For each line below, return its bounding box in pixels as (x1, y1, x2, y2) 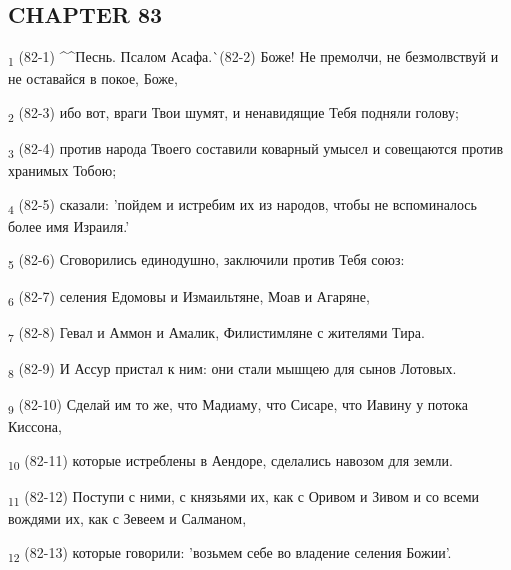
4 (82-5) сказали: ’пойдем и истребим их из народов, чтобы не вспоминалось (8, 193, 477, 217)
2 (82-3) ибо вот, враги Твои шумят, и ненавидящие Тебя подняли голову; (8, 101, 459, 125)
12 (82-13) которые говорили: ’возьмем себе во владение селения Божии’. (8, 541, 452, 565)
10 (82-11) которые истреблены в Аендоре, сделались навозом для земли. (8, 449, 453, 473)
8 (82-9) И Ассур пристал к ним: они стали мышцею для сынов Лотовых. (8, 357, 457, 381)
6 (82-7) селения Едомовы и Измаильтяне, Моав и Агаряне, (8, 285, 370, 309)
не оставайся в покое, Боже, (8, 68, 178, 89)
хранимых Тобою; (8, 160, 117, 181)
